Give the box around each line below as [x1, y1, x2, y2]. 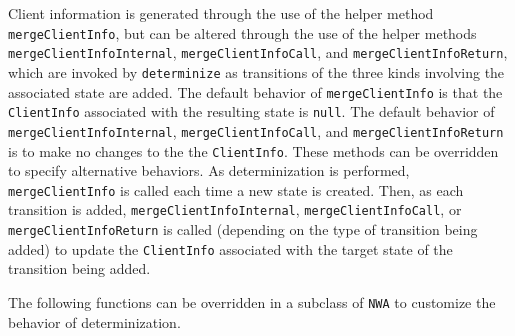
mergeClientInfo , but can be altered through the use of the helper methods [8, 22, 477, 43]
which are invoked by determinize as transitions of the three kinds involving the [8, 61, 505, 82]
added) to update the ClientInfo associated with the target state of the [8, 238, 453, 259]
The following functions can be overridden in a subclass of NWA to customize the [8, 292, 496, 312]
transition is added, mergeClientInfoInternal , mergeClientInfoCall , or [8, 199, 462, 220]
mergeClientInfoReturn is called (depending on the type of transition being [8, 219, 478, 240]
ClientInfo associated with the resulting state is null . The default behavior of [8, 101, 495, 122]
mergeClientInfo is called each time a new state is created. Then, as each [8, 179, 464, 200]
